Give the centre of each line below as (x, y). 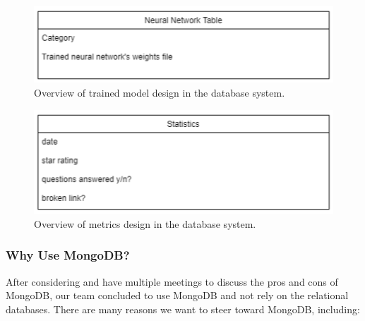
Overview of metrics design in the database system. (145, 223)
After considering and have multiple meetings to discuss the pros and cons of (172, 281)
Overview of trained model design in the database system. (160, 92)
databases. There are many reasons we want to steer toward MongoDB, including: (183, 309)
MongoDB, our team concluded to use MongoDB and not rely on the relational (177, 295)
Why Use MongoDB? (68, 255)
